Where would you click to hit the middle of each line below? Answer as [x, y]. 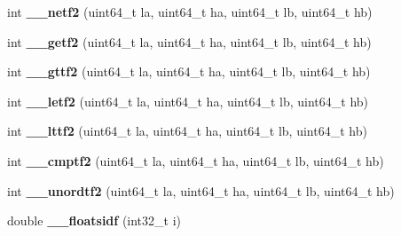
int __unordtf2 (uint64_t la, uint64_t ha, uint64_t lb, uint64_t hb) [201, 190]
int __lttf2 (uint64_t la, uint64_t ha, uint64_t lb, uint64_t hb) [187, 131]
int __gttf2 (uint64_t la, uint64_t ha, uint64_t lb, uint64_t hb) [189, 71]
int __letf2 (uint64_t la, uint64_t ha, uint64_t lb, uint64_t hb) [188, 101]
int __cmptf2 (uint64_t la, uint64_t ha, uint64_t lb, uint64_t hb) [196, 160]
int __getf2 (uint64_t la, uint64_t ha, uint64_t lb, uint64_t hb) [189, 41]
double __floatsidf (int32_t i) [94, 220]
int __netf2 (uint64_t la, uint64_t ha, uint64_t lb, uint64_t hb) [190, 12]
